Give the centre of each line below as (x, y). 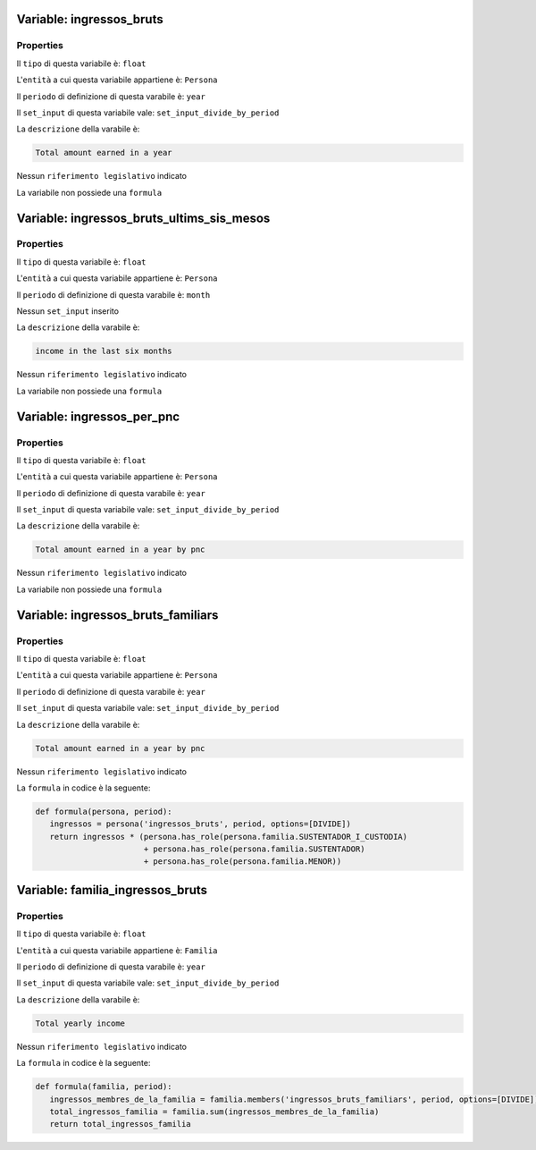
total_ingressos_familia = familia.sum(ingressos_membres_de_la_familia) (214, 1112)
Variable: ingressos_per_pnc (98, 416)
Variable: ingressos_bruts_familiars (117, 615)
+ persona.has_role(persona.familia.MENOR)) (243, 862)
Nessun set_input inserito (68, 311)
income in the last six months (104, 351)
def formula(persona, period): (104, 811)
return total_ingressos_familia (120, 1124)
